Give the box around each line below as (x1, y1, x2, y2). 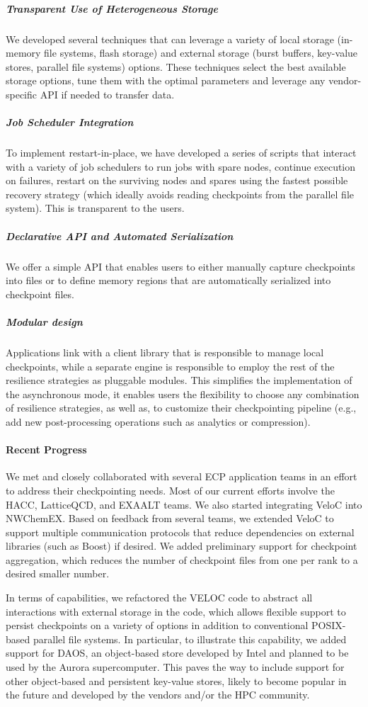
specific (6, 86, 38, 101)
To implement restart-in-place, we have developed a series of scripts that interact (6, 145, 357, 160)
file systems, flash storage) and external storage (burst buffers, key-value (44, 45, 358, 60)
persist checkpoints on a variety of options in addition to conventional (6, 618, 309, 633)
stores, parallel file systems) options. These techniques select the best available (6, 59, 346, 74)
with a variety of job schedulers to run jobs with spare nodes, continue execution (6, 159, 356, 174)
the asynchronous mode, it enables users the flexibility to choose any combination (6, 386, 360, 401)
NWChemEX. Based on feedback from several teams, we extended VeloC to (6, 511, 334, 526)
